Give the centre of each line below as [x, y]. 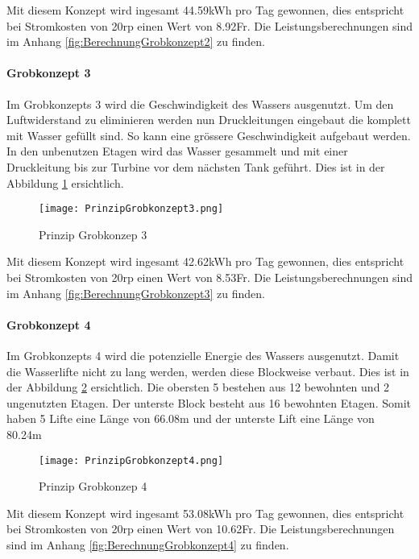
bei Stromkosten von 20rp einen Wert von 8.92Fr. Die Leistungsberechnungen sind [209, 25]
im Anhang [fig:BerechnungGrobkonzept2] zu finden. [136, 41]
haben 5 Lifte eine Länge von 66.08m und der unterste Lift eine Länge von [191, 418]
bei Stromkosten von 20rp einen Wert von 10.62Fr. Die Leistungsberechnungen [201, 529]
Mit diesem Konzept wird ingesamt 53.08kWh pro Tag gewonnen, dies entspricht [205, 513]
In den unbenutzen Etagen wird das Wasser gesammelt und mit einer [177, 151]
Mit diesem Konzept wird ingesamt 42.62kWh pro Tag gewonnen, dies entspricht [205, 261]
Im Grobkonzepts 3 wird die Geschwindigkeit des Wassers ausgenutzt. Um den [200, 104]
